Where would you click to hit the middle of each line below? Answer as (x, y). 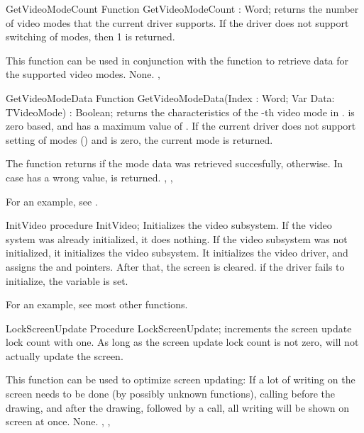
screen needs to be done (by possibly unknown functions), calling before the (171, 394)
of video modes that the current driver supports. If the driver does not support (177, 22)
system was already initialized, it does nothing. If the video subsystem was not (177, 238)
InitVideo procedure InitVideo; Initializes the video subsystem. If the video (169, 225)
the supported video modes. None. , (83, 74)
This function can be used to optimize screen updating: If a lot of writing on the (181, 379)
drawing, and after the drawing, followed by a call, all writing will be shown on (178, 407)
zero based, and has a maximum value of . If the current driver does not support (181, 126)
